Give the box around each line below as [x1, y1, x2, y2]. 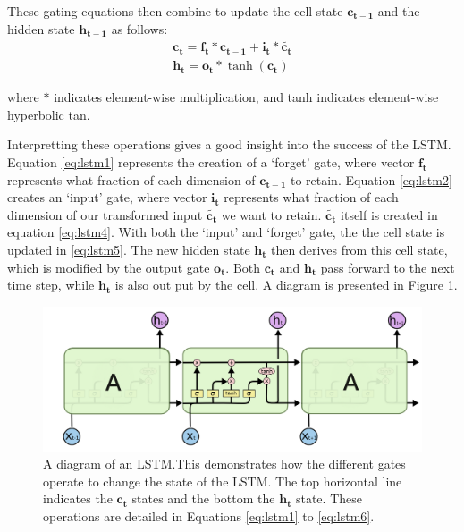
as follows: [111, 19, 168, 38]
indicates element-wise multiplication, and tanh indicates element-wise [54, 88, 439, 106]
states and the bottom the [131, 489, 275, 508]
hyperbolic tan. [7, 105, 90, 123]
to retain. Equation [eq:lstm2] [290, 170, 452, 189]
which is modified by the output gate [7, 258, 210, 276]
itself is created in [341, 205, 438, 224]
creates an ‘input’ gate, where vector [7, 188, 207, 207]
